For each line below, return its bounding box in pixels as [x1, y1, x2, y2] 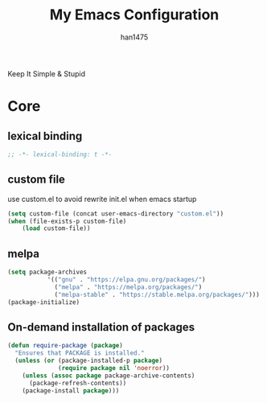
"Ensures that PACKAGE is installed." [14, 349, 146, 357]
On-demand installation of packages [7, 320, 195, 334]
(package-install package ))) [22, 386, 120, 395]
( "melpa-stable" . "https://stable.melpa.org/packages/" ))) [54, 290, 261, 298]
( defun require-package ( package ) [7, 342, 124, 350]
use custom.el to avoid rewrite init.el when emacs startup [7, 194, 197, 204]
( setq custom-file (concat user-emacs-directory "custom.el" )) [7, 209, 224, 218]
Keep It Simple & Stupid [7, 68, 86, 78]
